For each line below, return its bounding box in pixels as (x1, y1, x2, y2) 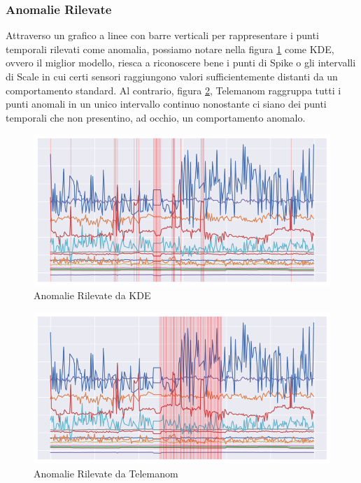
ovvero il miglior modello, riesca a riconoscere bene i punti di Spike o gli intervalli (6, 55, 356, 70)
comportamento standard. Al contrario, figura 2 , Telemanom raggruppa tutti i (6, 82, 341, 97)
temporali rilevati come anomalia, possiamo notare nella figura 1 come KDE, (6, 41, 334, 56)
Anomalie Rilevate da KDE (34, 288, 151, 303)
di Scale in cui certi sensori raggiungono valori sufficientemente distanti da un (6, 69, 338, 83)
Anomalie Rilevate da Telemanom (34, 466, 178, 480)
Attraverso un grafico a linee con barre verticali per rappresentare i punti (6, 28, 319, 43)
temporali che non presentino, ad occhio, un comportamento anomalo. (6, 110, 306, 124)
